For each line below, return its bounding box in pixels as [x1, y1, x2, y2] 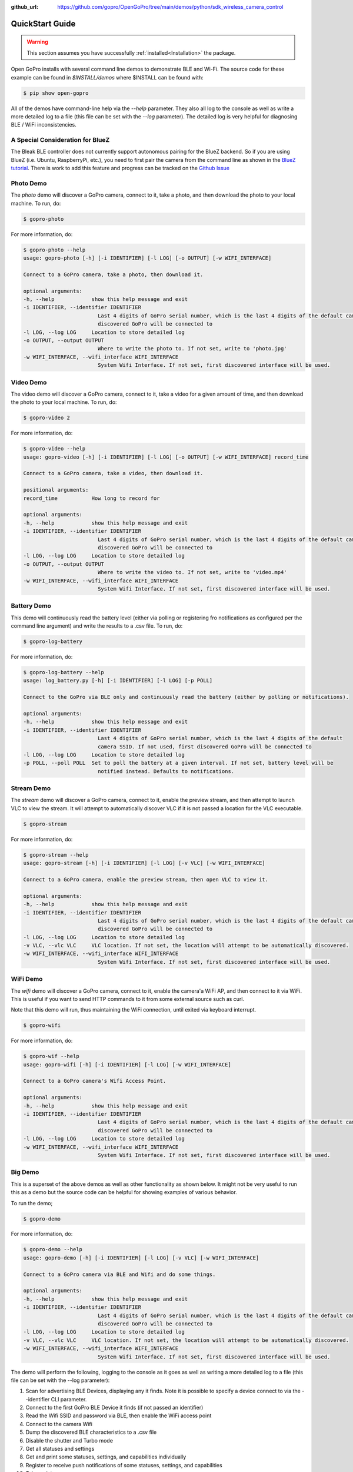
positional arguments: [23, 486, 89, 493]
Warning [26, 38, 48, 45]
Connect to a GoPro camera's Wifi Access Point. [23, 1078, 166, 1085]
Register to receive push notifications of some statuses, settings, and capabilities [25, 1461, 223, 1468]
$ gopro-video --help [23, 445, 86, 452]
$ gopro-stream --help [23, 851, 89, 858]
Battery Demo [11, 602, 51, 610]
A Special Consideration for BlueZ [11, 136, 110, 144]
